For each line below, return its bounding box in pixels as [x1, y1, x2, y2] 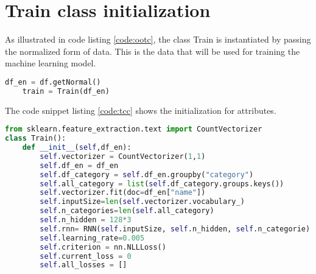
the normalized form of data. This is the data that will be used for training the [5, 44, 300, 57]
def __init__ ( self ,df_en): [22, 143, 132, 152]
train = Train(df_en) [22, 86, 110, 96]
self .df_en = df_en [40, 161, 119, 170]
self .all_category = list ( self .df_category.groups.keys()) [40, 179, 284, 188]
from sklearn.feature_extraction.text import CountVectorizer [5, 125, 262, 134]
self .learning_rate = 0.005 [40, 233, 145, 242]
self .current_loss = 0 [40, 251, 132, 261]
